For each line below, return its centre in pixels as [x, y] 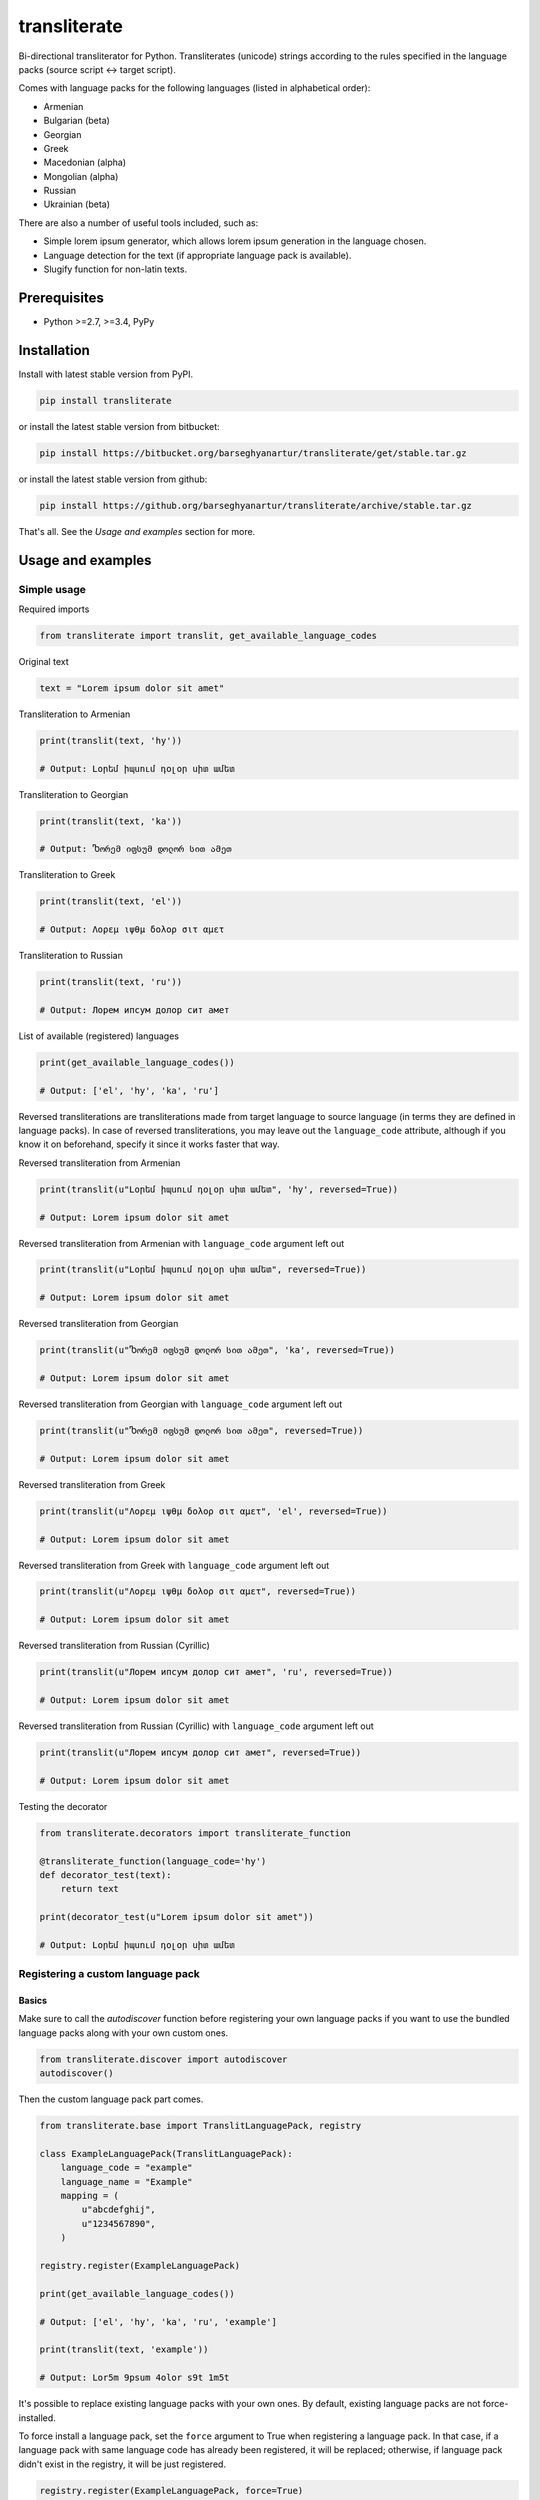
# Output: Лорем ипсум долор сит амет [134, 1009]
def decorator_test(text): [105, 1874]
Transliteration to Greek [67, 875]
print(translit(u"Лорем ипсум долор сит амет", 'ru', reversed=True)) [216, 1672]
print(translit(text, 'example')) [124, 2349]
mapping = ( [90, 2196]
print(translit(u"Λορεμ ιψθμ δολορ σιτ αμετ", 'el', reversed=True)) [213, 1511]
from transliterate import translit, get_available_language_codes [208, 635]
